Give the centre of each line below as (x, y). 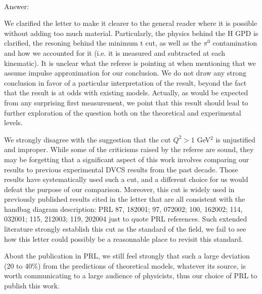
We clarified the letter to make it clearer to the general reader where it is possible (131, 23)
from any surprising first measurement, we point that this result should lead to (126, 102)
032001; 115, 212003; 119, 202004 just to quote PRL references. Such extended (126, 219)
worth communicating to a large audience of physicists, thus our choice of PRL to (131, 275)
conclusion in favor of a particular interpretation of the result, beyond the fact (125, 82)
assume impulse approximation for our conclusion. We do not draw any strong (125, 73)
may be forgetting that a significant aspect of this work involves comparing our (127, 159)
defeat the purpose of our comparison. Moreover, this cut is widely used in (119, 189)
